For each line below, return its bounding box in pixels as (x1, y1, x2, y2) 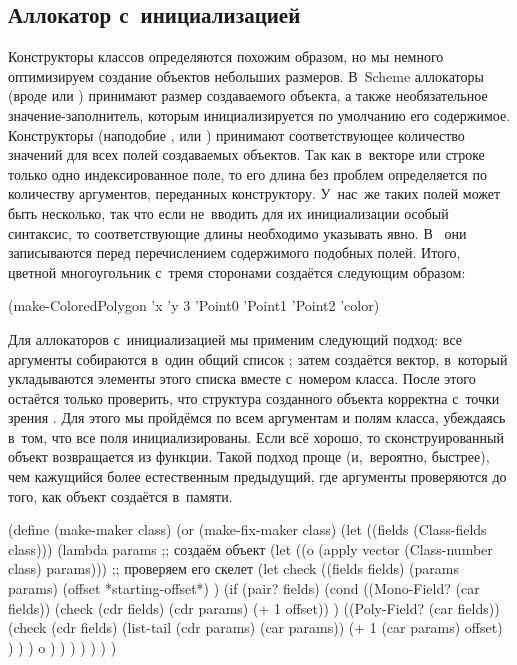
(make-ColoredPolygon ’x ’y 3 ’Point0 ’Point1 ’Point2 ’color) (8, 295, 380, 316)
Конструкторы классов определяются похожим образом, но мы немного (8, 46, 444, 67)
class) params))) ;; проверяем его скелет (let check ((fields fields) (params (8, 558, 459, 579)
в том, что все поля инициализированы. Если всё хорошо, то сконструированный (8, 426, 504, 447)
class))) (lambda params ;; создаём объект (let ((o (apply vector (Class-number (8, 538, 493, 559)
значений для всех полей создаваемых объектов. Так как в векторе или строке (8, 144, 485, 165)
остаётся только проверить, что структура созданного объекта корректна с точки (8, 387, 500, 408)
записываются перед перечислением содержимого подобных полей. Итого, (8, 242, 461, 263)
